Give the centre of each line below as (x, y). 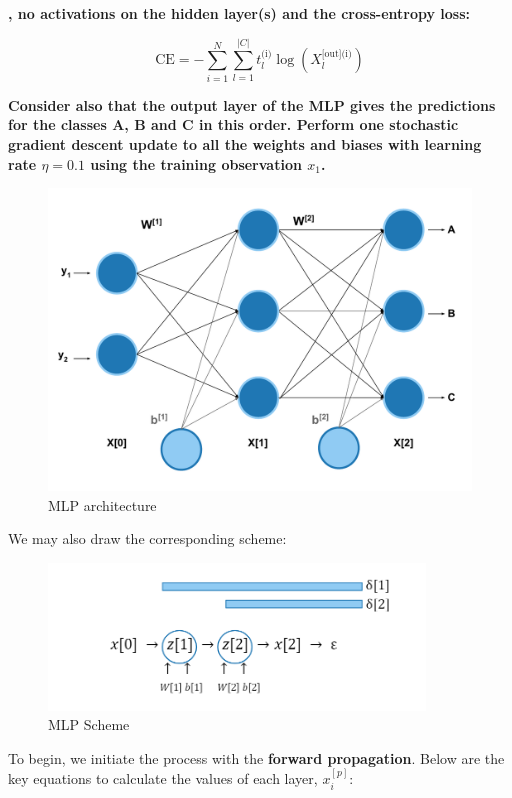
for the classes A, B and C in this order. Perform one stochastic (233, 124)
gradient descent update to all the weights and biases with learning (245, 143)
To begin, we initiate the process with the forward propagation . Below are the (256, 757)
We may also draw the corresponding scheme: (147, 538)
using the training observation (196, 163)
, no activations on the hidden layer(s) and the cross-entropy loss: (239, 13)
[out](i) (336, 53)
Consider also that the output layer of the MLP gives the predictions (252, 104)
